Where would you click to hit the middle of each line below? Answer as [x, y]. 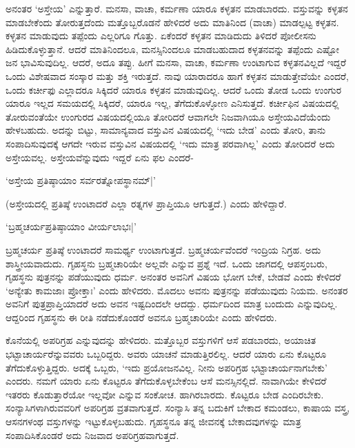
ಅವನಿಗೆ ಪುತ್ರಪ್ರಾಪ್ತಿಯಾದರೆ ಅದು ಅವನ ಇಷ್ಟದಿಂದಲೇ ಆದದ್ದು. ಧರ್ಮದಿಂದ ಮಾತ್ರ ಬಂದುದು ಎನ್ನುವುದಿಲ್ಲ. [172, 304]
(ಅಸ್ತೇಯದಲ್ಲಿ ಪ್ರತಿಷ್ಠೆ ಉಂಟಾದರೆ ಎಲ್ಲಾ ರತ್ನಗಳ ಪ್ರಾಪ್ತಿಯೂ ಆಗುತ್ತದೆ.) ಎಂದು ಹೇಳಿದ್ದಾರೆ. [146, 203]
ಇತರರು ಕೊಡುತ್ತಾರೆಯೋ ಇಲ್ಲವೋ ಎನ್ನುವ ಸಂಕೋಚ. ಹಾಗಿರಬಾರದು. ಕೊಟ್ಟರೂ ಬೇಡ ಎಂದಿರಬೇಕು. [165, 394]
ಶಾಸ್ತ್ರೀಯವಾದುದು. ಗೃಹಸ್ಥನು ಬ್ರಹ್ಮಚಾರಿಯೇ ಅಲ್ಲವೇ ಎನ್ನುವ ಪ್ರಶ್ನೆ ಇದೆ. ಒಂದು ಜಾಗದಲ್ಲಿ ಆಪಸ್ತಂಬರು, [166, 263]
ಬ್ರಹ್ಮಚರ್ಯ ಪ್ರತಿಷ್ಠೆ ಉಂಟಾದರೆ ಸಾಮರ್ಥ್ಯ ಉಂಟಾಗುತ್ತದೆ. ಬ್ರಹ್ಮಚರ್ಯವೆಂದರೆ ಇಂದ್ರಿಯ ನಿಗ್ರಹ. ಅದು [163, 249]
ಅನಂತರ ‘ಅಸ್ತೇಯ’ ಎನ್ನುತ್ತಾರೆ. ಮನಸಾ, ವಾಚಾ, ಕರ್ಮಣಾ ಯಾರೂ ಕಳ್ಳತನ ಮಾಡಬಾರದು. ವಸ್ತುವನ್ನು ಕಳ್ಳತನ [177, 8]
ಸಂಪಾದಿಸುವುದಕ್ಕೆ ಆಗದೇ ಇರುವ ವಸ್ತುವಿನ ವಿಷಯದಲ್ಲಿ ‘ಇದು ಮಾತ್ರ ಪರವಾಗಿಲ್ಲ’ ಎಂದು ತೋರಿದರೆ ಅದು [170, 143]
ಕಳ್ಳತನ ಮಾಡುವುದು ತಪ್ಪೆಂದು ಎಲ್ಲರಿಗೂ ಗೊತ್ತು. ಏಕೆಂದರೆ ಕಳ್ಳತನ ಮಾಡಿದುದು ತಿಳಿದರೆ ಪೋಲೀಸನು [161, 35]
